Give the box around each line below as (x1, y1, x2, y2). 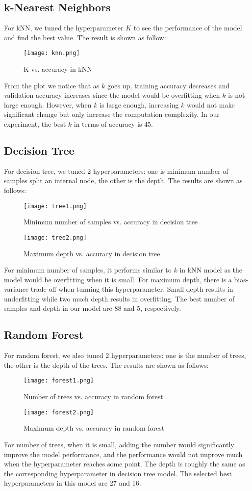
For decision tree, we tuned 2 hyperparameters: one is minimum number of (4, 165, 228, 176)
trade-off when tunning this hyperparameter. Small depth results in (30, 284, 233, 294)
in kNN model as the (179, 265, 243, 275)
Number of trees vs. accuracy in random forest (24, 391, 163, 402)
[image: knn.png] (24, 50, 80, 57)
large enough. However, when (4, 99, 92, 109)
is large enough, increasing (100, 99, 179, 109)
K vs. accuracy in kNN (24, 64, 92, 74)
